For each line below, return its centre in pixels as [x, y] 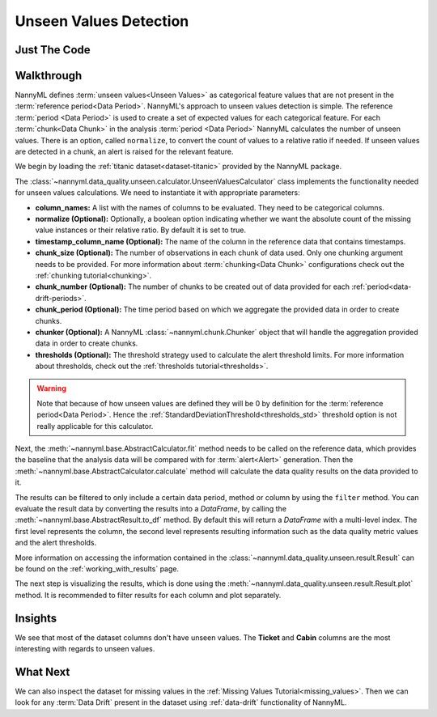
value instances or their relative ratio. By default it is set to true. [141, 230]
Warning [51, 388]
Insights [36, 618]
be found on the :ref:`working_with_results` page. [97, 569]
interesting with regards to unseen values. [85, 649]
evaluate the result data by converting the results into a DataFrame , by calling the [151, 508]
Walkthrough [49, 76]
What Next [42, 672]
